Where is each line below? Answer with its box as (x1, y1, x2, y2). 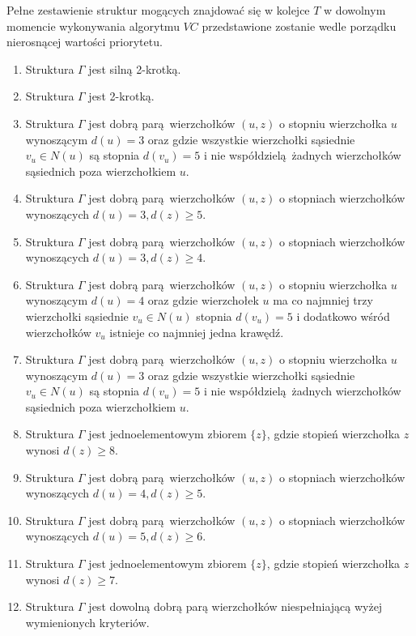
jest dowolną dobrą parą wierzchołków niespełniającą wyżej (88, 598, 383, 615)
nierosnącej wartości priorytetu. (6, 33, 163, 50)
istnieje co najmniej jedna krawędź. (109, 323, 284, 340)
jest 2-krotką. (88, 88, 155, 105)
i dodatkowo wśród (296, 307, 390, 324)
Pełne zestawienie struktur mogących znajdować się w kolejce (6, 2, 310, 18)
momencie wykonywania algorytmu (6, 17, 180, 34)
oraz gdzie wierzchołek (147, 292, 259, 309)
